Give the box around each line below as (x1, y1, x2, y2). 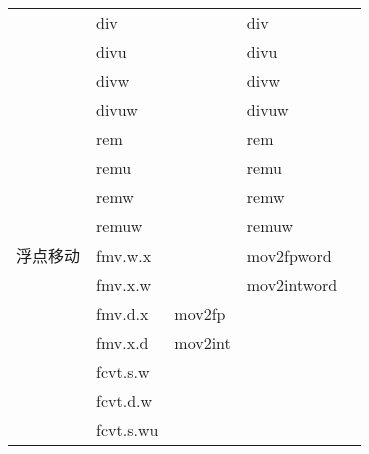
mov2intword (246, 273, 338, 296)
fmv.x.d (96, 331, 149, 354)
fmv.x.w (96, 273, 152, 296)
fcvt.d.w (96, 389, 153, 412)
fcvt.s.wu (96, 418, 159, 441)
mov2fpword (246, 243, 332, 267)
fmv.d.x (96, 302, 149, 325)
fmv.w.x (96, 243, 152, 267)
